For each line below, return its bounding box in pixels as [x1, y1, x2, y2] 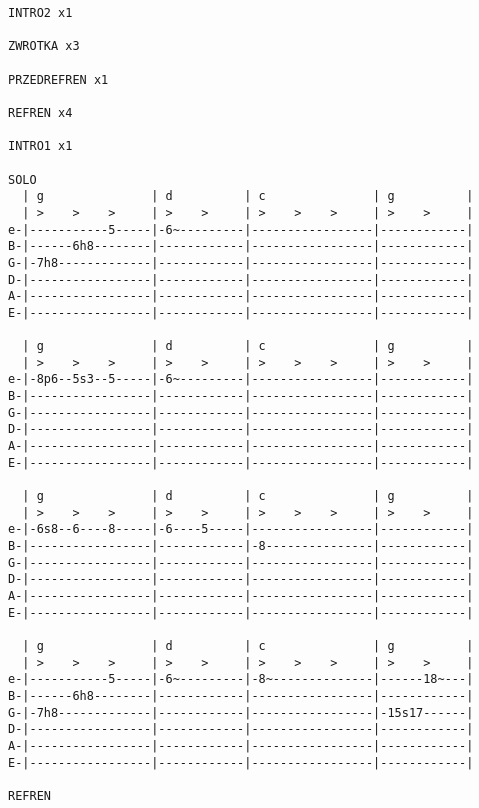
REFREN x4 [8, 105, 73, 120]
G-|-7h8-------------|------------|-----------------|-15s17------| [8, 705, 474, 720]
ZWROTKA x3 [8, 39, 80, 54]
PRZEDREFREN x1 [8, 72, 109, 87]
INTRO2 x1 [8, 6, 73, 20]
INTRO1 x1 [8, 139, 73, 154]
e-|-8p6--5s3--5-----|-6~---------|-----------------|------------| [8, 372, 474, 387]
